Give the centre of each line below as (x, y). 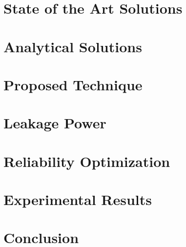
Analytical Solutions (73, 46)
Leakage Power (55, 123)
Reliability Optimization (87, 161)
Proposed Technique (73, 84)
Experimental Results (78, 199)
